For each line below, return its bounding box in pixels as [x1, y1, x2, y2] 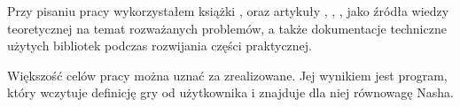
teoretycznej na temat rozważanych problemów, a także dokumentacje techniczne [7, 19, 447, 37]
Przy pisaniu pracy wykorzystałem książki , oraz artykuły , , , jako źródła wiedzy [7, 2, 449, 19]
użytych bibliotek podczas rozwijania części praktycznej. [7, 36, 313, 55]
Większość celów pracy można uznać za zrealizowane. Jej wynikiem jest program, [7, 65, 448, 84]
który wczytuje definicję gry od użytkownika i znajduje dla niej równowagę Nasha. [7, 83, 454, 102]
